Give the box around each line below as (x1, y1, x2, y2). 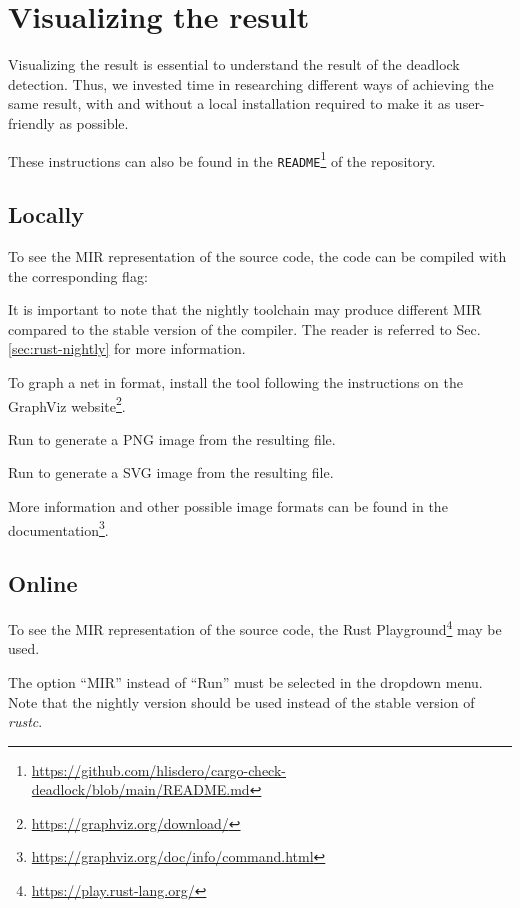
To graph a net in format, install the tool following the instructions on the (8, 371, 463, 392)
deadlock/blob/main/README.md (31, 779, 250, 800)
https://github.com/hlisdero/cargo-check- (31, 759, 286, 780)
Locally (8, 199, 84, 230)
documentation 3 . (8, 516, 109, 540)
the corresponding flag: (8, 265, 148, 286)
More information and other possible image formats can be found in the (8, 496, 448, 517)
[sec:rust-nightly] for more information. (8, 338, 246, 359)
